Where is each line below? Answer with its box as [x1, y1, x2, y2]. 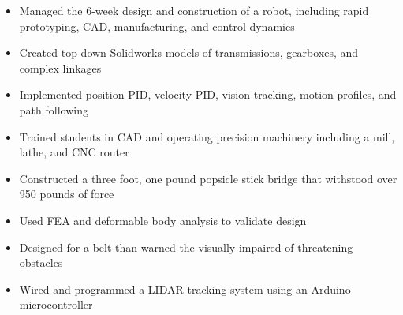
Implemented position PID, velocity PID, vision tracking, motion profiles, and [19, 86, 397, 103]
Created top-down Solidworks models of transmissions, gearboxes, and [19, 44, 359, 61]
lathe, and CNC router [19, 144, 129, 160]
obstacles [19, 254, 63, 271]
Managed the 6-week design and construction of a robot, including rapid [19, 2, 369, 18]
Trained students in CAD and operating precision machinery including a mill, [19, 128, 395, 144]
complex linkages [19, 59, 102, 76]
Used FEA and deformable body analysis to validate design [19, 212, 307, 228]
